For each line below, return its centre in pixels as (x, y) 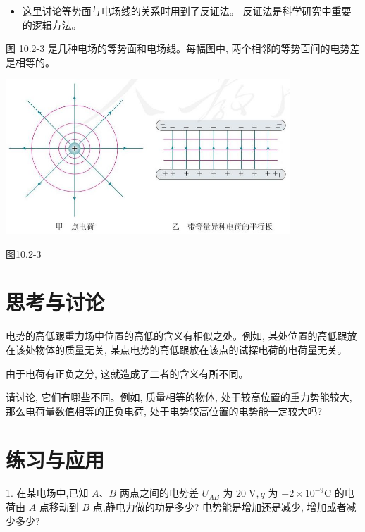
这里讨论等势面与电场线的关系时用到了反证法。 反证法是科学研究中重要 (187, 11)
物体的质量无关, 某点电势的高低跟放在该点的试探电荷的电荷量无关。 (191, 349)
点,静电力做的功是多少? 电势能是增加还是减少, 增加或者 (219, 507)
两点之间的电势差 (159, 493)
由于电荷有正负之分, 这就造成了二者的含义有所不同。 (127, 373)
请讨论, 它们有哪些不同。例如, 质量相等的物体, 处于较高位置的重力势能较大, (179, 397)
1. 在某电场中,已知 (47, 493)
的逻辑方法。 (52, 24)
